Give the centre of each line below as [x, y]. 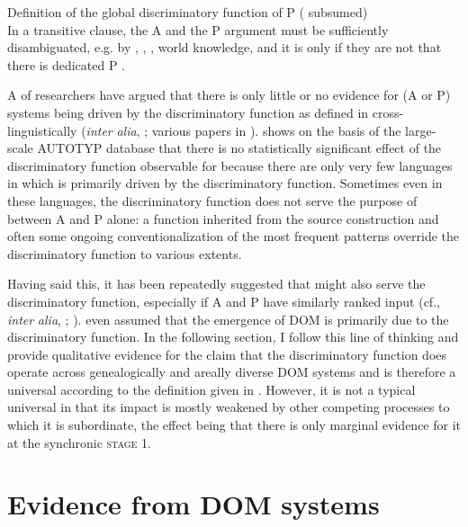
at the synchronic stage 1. [79, 442]
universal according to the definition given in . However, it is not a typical [211, 389]
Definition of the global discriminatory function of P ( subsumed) [188, 12]
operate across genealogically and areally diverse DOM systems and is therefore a [232, 372]
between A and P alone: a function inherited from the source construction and [223, 218]
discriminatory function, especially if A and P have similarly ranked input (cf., [224, 301]
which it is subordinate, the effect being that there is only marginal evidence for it [234, 425]
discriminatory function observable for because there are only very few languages [230, 165]
